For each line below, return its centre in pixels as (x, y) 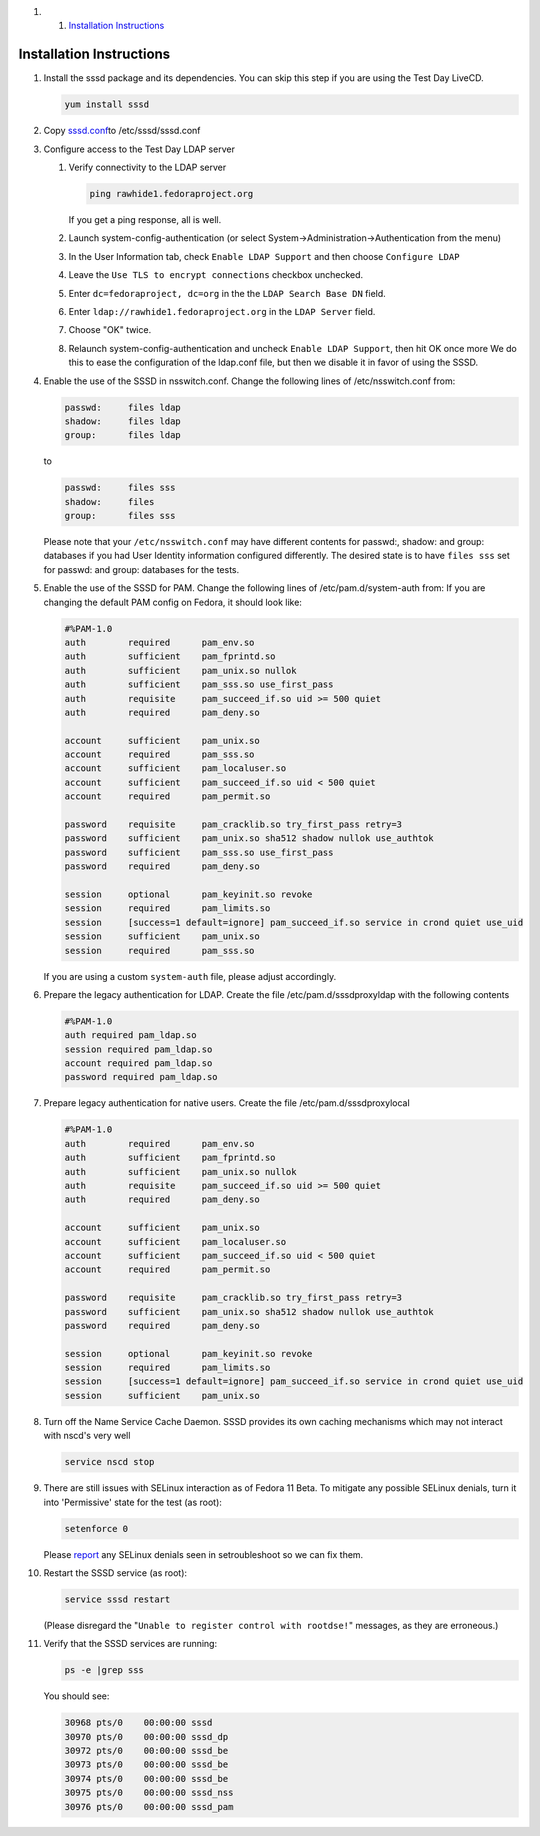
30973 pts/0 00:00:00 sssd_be (146, 1764)
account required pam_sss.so (159, 754)
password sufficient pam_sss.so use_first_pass (199, 852)
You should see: (76, 1696)
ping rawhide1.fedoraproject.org (171, 194)
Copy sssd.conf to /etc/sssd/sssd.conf (122, 131)
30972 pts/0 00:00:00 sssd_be (146, 1751)
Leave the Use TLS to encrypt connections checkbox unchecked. (216, 275)
